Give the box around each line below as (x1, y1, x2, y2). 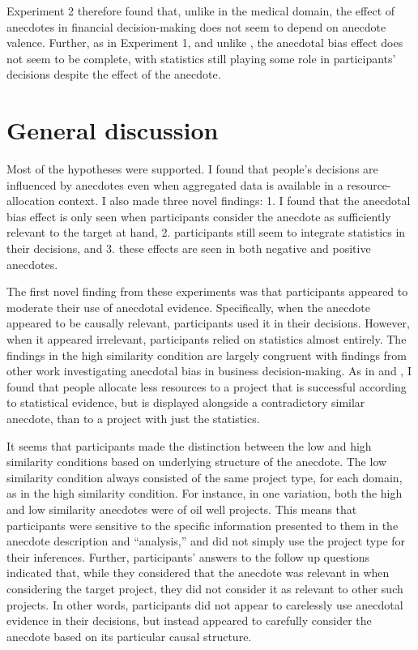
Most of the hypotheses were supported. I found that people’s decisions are (6, 160, 378, 177)
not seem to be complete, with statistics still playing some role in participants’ (6, 49, 396, 66)
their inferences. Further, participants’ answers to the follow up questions (6, 548, 370, 565)
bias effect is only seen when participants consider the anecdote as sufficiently (6, 207, 391, 225)
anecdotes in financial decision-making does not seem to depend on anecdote (6, 18, 386, 35)
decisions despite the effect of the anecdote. (6, 66, 221, 83)
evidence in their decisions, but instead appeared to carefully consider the (6, 612, 372, 629)
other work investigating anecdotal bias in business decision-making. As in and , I (6, 362, 412, 379)
